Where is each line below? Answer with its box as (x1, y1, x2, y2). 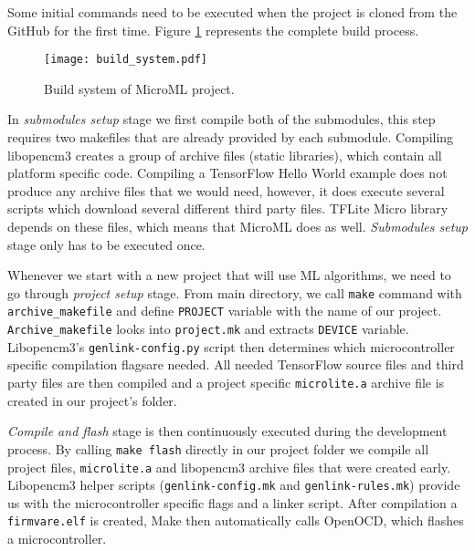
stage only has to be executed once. (7, 234, 206, 254)
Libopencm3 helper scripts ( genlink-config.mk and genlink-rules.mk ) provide (7, 475, 460, 494)
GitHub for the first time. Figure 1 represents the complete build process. (7, 20, 419, 39)
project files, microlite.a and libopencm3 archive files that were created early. (7, 457, 451, 476)
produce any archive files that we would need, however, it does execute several (7, 181, 445, 200)
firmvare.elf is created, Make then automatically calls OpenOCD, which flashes (7, 511, 464, 530)
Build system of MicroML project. (44, 78, 235, 98)
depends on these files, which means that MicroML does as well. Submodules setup (7, 217, 468, 235)
